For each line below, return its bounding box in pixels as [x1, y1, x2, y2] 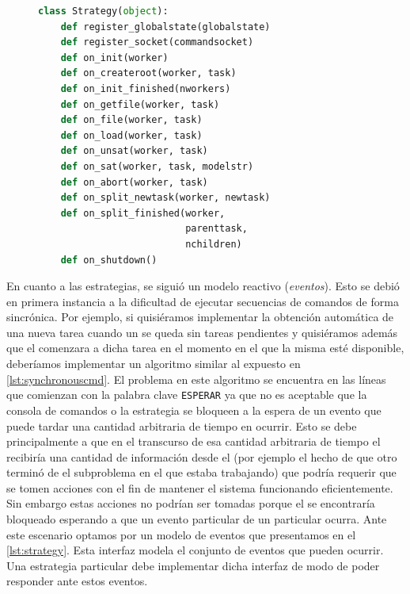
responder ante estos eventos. [6, 573, 148, 589]
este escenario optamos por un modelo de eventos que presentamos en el [6, 526, 356, 542]
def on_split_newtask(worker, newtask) [60, 192, 271, 204]
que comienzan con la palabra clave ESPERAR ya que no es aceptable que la [6, 386, 367, 403]
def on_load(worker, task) [60, 129, 203, 141]
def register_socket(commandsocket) [60, 36, 254, 48]
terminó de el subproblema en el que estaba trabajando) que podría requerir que [6, 464, 397, 481]
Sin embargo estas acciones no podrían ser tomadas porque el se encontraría [6, 495, 375, 512]
